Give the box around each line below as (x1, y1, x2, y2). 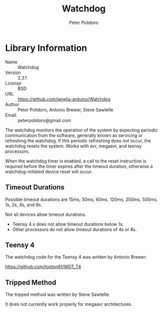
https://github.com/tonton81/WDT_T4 (5, 263, 81, 270)
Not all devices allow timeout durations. (5, 211, 86, 217)
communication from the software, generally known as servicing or (5, 132, 143, 138)
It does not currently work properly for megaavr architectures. (5, 301, 133, 307)
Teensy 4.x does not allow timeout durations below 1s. (12, 221, 124, 227)
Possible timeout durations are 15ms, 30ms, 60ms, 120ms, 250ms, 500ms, (5, 196, 158, 202)
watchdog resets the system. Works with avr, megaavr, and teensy (5, 143, 142, 149)
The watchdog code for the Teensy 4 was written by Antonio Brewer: (5, 254, 147, 260)
